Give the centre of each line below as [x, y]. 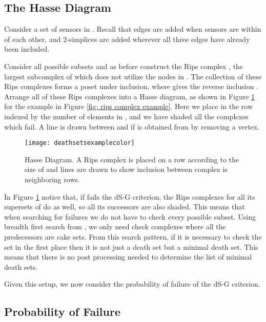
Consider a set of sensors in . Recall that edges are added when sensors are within [133, 29]
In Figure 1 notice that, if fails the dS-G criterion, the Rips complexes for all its [130, 196]
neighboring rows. [52, 179]
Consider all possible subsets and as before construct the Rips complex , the [124, 66]
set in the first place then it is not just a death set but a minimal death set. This [131, 246]
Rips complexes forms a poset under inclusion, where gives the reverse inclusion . [131, 86]
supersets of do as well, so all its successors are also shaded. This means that [125, 207]
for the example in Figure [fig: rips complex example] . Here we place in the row [128, 106]
